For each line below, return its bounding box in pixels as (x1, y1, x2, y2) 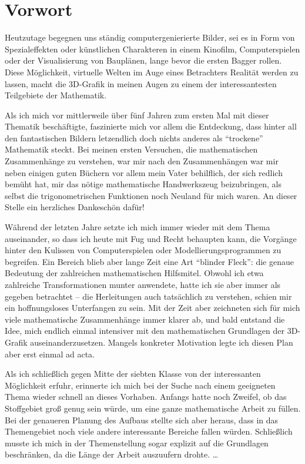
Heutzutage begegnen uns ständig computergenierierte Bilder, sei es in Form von (5, 31, 295, 44)
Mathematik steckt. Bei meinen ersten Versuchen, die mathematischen (5, 143, 258, 155)
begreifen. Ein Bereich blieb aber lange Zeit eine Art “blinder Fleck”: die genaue (5, 255, 294, 267)
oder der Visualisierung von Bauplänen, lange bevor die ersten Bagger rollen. (5, 54, 282, 67)
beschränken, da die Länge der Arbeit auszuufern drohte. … (5, 448, 219, 460)
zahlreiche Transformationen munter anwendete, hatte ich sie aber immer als (5, 279, 281, 290)
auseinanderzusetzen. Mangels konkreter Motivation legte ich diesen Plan (30, 336, 293, 348)
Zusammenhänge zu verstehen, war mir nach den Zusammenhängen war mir (5, 155, 279, 167)
